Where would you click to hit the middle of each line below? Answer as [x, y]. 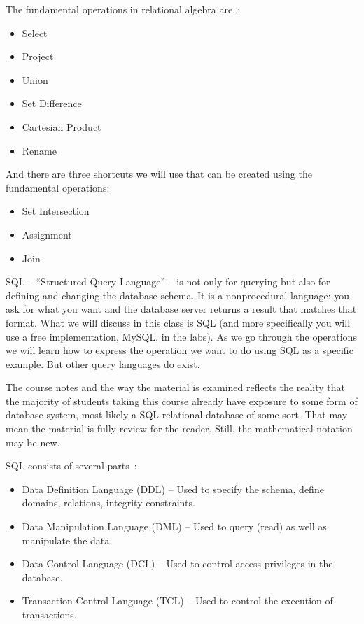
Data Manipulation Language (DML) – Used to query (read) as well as [174, 526]
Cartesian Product [62, 126]
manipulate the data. [67, 540]
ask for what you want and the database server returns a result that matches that [181, 309]
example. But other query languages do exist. [103, 363]
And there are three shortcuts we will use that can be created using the [159, 174]
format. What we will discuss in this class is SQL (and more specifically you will [178, 322]
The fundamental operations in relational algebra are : [123, 9]
